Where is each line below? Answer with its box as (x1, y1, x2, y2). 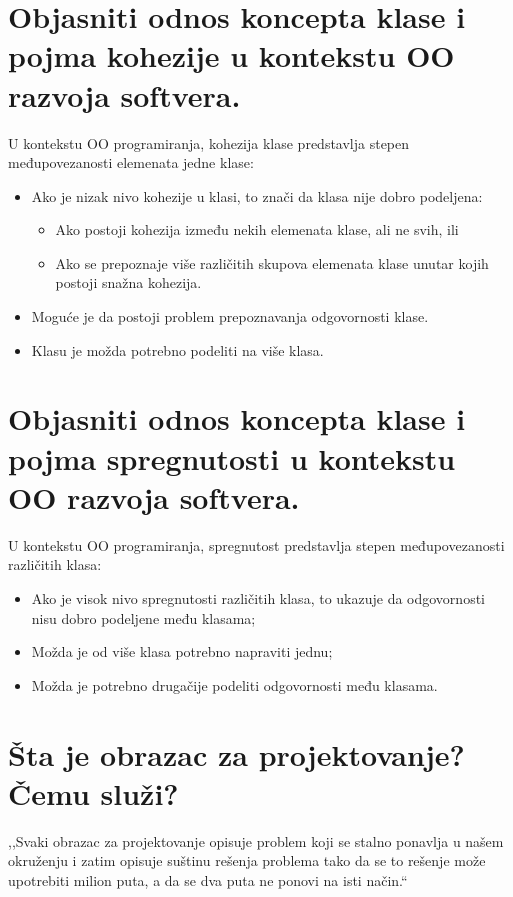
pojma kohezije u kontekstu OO (8, 35, 455, 76)
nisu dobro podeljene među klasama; (31, 607, 256, 628)
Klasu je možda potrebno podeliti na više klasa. (31, 339, 324, 360)
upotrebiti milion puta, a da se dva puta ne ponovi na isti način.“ (8, 869, 408, 890)
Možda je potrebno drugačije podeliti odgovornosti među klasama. (31, 674, 438, 695)
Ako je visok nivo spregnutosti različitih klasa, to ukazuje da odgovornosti (31, 587, 485, 608)
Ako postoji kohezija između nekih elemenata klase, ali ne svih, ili (55, 219, 459, 240)
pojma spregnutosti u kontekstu (8, 437, 456, 478)
